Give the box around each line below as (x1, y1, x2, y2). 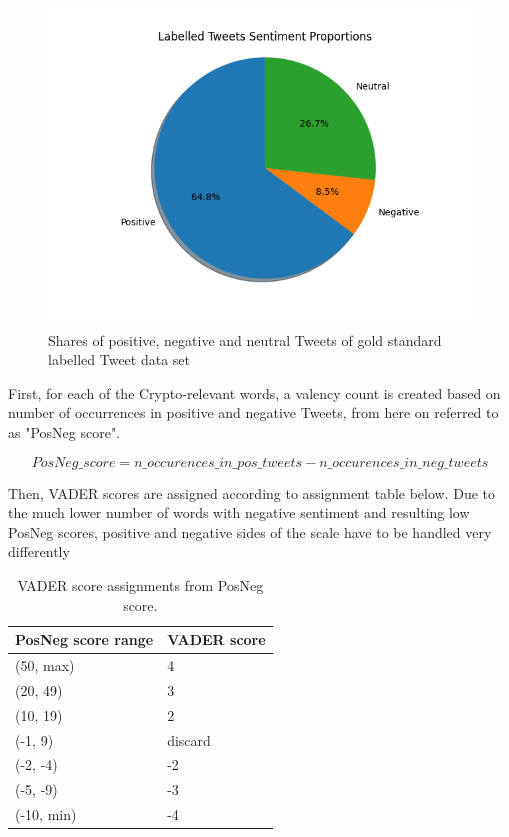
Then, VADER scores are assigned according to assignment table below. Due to (8, 482, 496, 503)
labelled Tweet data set (48, 349, 191, 370)
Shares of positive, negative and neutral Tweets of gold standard (48, 329, 442, 350)
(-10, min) (15, 804, 77, 825)
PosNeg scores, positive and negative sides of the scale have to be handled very (8, 521, 492, 542)
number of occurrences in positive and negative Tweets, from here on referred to (8, 402, 499, 423)
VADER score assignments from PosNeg (17, 574, 264, 595)
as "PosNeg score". (8, 421, 121, 442)
